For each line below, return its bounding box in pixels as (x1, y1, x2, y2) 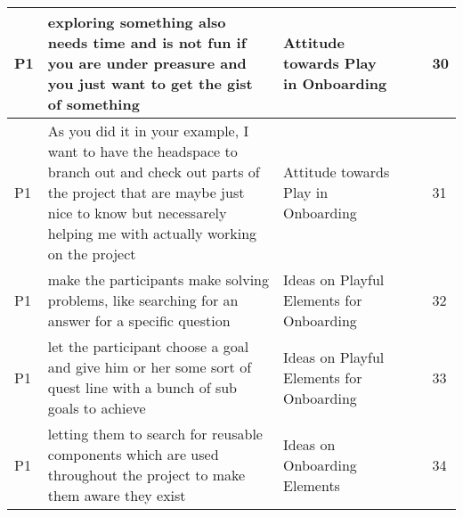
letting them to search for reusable (47, 423, 263, 444)
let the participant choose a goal (47, 336, 249, 357)
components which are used (47, 444, 219, 464)
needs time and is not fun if (47, 32, 247, 53)
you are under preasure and (47, 53, 247, 73)
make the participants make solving (47, 269, 269, 290)
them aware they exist (47, 485, 186, 505)
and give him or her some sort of (47, 357, 252, 377)
